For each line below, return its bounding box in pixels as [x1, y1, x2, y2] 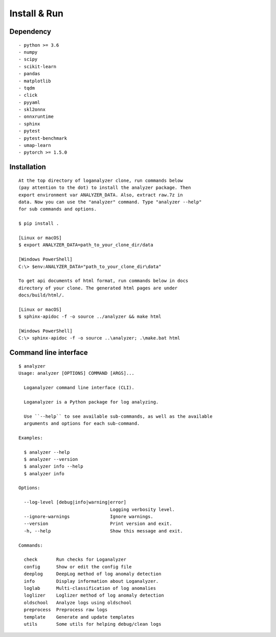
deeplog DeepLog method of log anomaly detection [24, 571, 162, 577]
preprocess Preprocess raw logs [24, 607, 108, 613]
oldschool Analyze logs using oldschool [24, 600, 132, 605]
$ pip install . [18, 221, 59, 226]
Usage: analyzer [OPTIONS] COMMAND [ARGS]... [18, 370, 135, 376]
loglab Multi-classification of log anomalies [24, 585, 156, 591]
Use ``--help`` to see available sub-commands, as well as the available [24, 413, 213, 419]
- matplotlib [18, 78, 51, 84]
